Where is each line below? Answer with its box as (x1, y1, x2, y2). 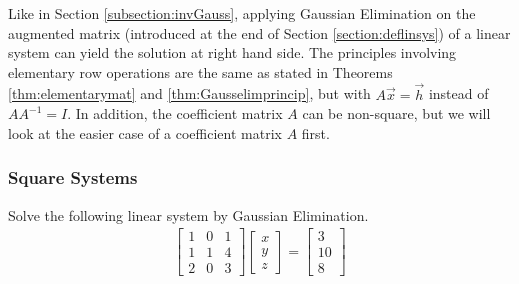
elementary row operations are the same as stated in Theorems (8, 61, 393, 82)
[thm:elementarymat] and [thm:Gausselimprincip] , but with (8, 83, 371, 104)
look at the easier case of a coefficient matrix (8, 122, 282, 143)
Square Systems (8, 165, 138, 190)
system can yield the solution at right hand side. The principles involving (8, 42, 457, 63)
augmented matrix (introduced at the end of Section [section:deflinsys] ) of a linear (8, 22, 511, 43)
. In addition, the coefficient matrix (67, 103, 283, 124)
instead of (428, 83, 489, 104)
